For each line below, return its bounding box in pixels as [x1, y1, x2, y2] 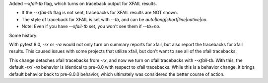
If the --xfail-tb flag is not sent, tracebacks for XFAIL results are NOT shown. [21, 10, 178, 16]
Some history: [9, 32, 38, 38]
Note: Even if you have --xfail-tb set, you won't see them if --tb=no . [21, 24, 161, 29]
